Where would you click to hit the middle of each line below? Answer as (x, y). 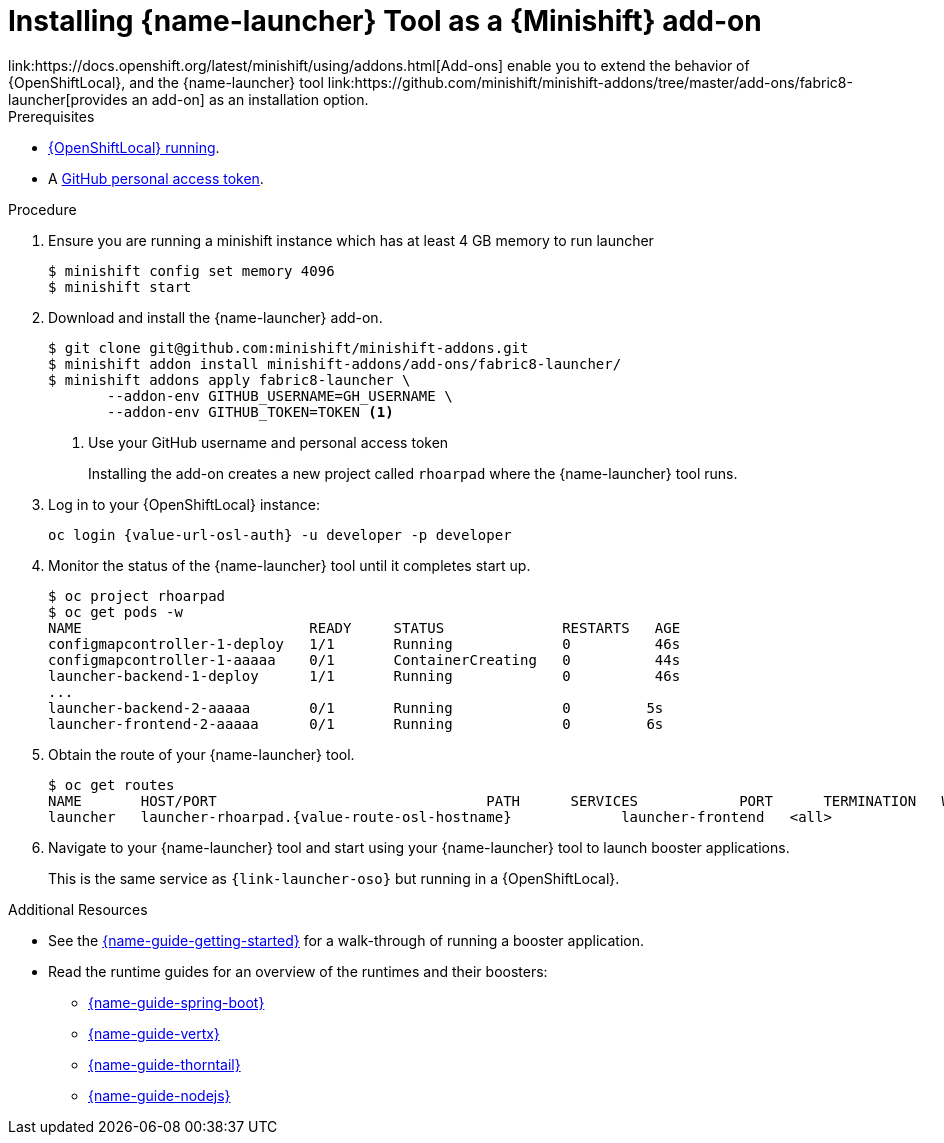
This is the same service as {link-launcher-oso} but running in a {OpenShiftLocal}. (334, 878)
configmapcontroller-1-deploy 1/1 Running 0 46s (364, 643)
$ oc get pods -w (115, 611)
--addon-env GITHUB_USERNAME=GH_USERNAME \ (280, 395)
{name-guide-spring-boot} (176, 1002)
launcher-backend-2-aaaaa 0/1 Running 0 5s (356, 707)
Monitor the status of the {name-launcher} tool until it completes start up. (289, 565)
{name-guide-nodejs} (159, 1095)
